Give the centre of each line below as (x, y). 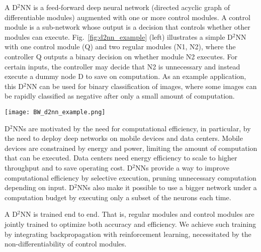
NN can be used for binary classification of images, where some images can (142, 86)
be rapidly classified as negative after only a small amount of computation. (120, 96)
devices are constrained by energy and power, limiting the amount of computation (131, 148)
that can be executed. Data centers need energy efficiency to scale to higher (121, 158)
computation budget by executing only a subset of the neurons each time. (118, 197)
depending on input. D (39, 187)
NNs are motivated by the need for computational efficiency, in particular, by (132, 128)
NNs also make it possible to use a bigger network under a (167, 187)
